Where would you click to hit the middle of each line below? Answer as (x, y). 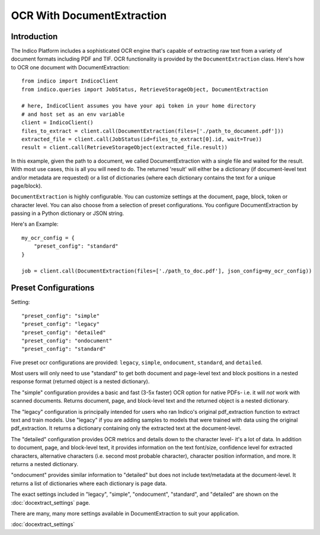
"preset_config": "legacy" (61, 324)
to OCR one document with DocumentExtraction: (71, 67)
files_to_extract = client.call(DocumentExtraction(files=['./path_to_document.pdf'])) (153, 131)
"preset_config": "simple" (61, 316)
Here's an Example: (35, 224)
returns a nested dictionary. (45, 464)
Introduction (34, 37)
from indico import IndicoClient (70, 81)
